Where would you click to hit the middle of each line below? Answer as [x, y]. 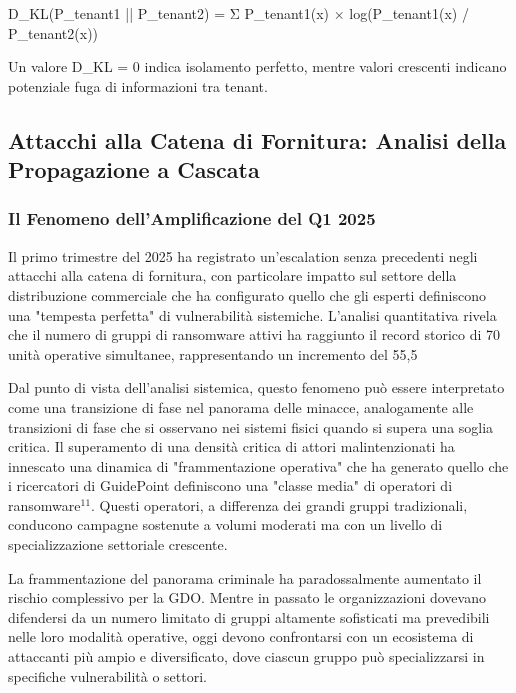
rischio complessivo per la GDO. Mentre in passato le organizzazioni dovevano [247, 597]
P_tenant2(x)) [53, 32]
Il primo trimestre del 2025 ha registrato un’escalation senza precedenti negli [243, 255]
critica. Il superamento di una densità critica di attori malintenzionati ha [231, 446]
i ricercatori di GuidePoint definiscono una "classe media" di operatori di [230, 485]
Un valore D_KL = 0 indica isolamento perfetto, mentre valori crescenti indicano [257, 66]
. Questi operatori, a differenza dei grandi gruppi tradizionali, [279, 504]
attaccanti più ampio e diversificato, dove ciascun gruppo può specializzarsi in [246, 656]
